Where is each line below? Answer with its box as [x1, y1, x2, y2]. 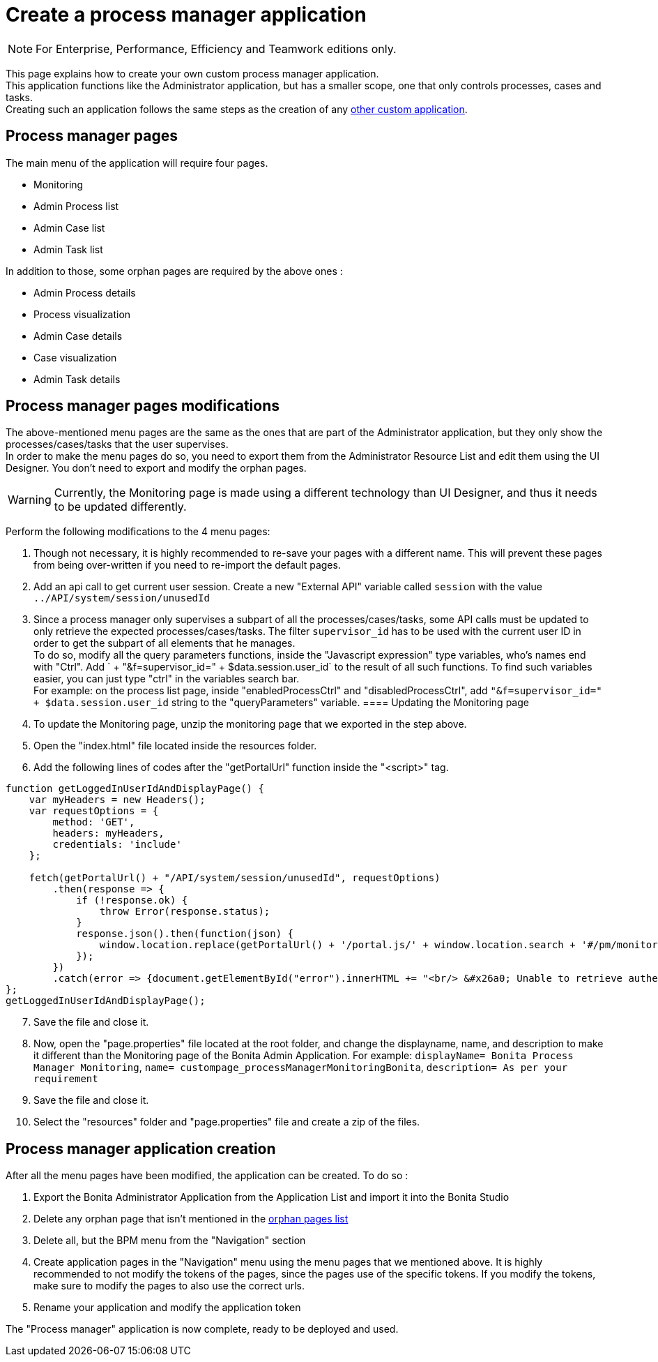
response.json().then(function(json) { [76, 928, 294, 940]
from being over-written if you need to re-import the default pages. [33, 559, 341, 571]
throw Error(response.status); [99, 906, 270, 918]
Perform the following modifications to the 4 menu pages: [6, 525, 270, 538]
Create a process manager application [6, 3, 367, 27]
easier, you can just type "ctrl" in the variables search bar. [33, 673, 300, 685]
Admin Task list [33, 243, 103, 255]
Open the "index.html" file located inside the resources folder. [33, 740, 317, 752]
